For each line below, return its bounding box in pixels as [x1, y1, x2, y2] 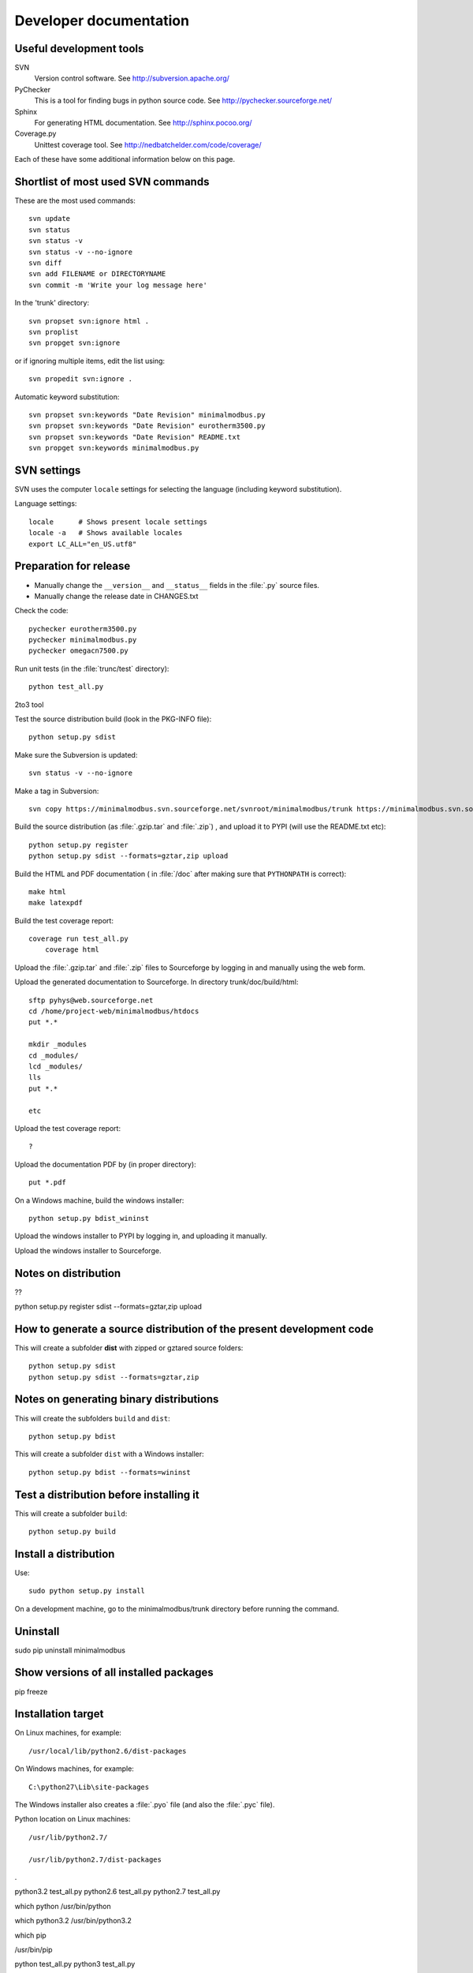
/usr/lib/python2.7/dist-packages [28, 1855, 162, 1864]
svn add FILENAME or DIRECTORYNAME [28, 269, 166, 279]
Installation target [14, 1707, 104, 1720]
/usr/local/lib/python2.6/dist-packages [28, 1746, 187, 1755]
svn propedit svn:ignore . [28, 375, 133, 384]
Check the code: [14, 606, 69, 616]
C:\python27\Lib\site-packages [28, 1782, 150, 1791]
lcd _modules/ [28, 1062, 83, 1071]
